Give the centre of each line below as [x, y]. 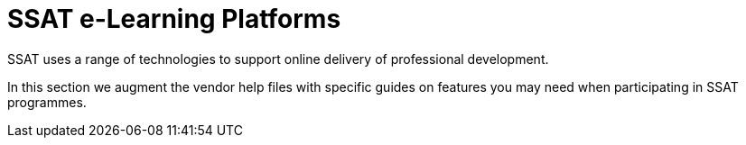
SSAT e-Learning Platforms [174, 19]
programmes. [47, 102]
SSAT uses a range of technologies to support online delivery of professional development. [278, 59]
